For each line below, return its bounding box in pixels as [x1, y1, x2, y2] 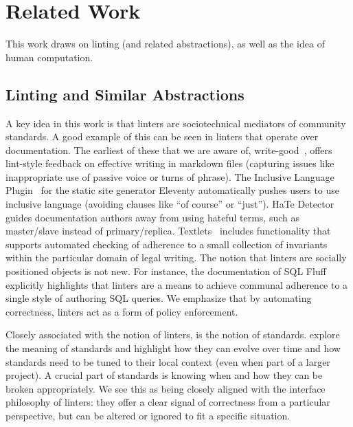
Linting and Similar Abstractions [5, 83, 244, 105]
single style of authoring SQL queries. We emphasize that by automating [5, 291, 312, 305]
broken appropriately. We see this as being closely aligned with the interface [5, 381, 326, 395]
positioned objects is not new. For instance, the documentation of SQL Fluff [5, 264, 326, 278]
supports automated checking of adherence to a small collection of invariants [5, 237, 328, 251]
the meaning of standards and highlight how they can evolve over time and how [5, 341, 341, 355]
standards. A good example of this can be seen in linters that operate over [5, 129, 319, 144]
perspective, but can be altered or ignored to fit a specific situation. [5, 408, 291, 422]
